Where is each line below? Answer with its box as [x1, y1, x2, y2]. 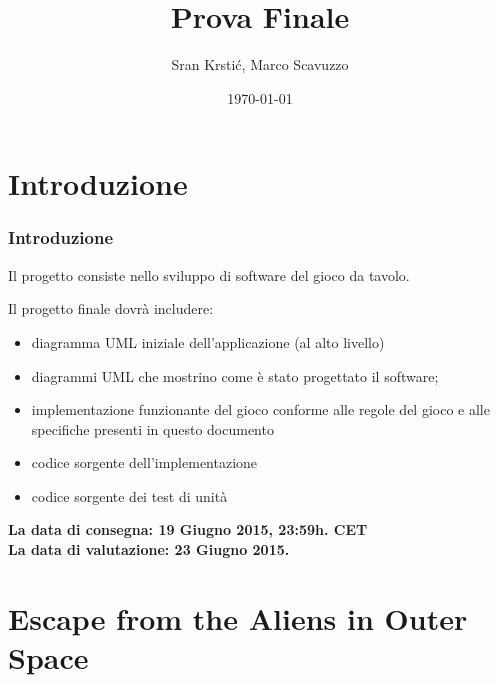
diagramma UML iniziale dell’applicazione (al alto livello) [31, 331, 385, 352]
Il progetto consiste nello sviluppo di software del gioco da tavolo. [8, 264, 410, 285]
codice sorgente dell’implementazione [31, 452, 258, 473]
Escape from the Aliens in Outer [8, 597, 468, 638]
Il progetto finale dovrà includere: [8, 298, 214, 319]
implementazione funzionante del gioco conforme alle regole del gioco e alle [31, 399, 490, 420]
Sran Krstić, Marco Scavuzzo [171, 54, 349, 75]
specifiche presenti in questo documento [31, 418, 274, 439]
